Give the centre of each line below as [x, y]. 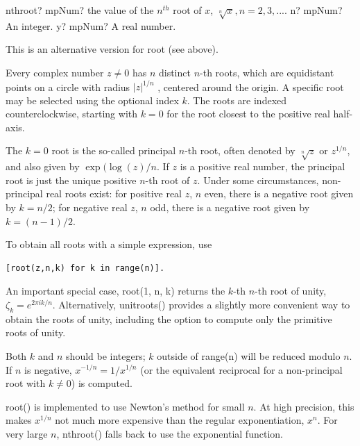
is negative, [48, 369]
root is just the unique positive [71, 180]
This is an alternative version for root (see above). [112, 49]
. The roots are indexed [237, 100]
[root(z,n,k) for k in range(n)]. [85, 268]
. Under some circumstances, [258, 180]
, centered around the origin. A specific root [251, 86]
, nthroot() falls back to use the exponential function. [170, 433]
